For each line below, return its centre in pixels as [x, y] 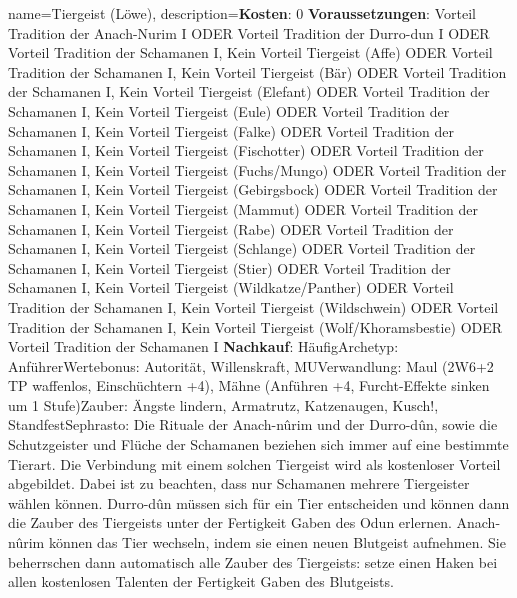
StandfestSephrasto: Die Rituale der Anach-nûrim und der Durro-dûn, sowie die [253, 424]
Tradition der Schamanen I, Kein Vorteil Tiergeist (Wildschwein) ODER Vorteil [253, 306]
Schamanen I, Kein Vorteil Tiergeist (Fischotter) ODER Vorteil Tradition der [246, 150]
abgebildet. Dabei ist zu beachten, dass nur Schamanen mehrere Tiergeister [239, 483]
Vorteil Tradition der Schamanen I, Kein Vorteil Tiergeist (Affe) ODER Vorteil [250, 52]
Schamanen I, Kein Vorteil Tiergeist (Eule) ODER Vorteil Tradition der [229, 110]
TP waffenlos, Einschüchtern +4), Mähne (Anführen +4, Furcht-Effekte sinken [249, 385]
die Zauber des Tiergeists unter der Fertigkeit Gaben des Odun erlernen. [230, 522]
